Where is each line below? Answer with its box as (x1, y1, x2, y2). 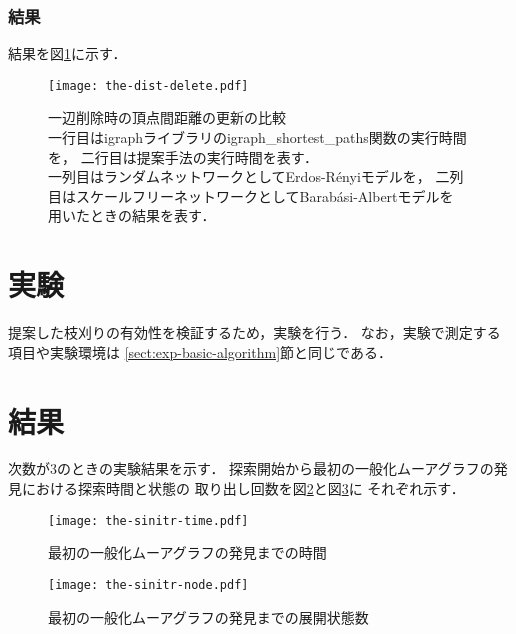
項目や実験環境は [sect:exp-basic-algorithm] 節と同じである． (8, 341, 392, 362)
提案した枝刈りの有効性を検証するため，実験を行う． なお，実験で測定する (8, 322, 501, 343)
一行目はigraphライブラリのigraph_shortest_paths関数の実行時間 (48, 127, 467, 148)
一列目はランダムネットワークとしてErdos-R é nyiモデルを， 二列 (48, 166, 464, 187)
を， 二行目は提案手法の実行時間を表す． (48, 146, 319, 167)
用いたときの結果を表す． (48, 205, 216, 226)
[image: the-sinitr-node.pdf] (48, 577, 249, 592)
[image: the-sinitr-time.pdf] (48, 513, 249, 528)
